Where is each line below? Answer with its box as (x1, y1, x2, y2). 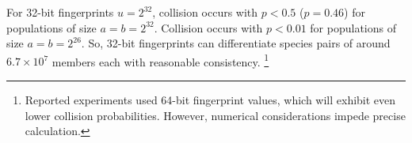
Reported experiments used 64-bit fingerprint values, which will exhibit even (25, 92, 396, 108)
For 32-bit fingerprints (6, 4, 114, 20)
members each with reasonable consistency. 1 (51, 51, 269, 70)
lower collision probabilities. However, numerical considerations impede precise (25, 107, 406, 123)
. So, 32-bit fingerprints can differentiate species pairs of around (81, 35, 391, 51)
